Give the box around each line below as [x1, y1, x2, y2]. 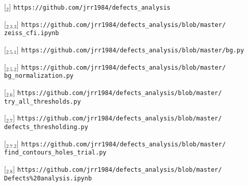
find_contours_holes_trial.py [4, 149, 107, 157]
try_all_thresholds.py [4, 98, 81, 105]
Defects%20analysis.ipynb [4, 174, 92, 182]
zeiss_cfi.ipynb [4, 29, 59, 37]
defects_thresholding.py [4, 123, 88, 131]
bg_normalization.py [4, 72, 74, 80]
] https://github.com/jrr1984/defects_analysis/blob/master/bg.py [16, 44, 244, 54]
